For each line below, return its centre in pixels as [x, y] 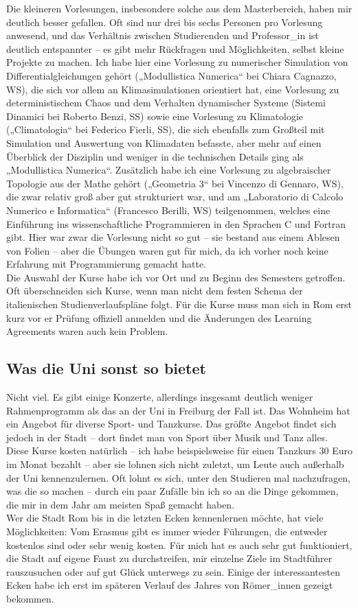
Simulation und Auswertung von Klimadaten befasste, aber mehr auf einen [164, 142]
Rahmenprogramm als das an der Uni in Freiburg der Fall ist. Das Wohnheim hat [178, 410]
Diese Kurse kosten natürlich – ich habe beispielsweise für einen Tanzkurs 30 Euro [179, 451]
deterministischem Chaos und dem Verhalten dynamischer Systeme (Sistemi [166, 103]
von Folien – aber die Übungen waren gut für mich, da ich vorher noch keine [167, 250]
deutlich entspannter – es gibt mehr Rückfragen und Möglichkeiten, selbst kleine [175, 48]
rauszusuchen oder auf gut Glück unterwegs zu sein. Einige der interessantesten [173, 571]
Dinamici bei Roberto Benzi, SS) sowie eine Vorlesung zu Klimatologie [155, 116]
